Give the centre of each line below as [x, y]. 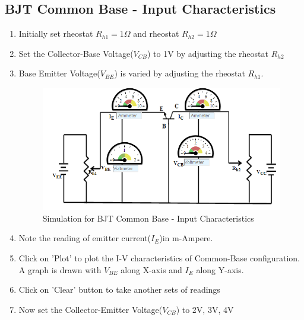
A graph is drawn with [60, 269]
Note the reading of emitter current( [85, 238]
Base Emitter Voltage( [59, 73]
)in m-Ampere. [186, 238]
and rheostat [156, 33]
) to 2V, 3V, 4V [205, 309]
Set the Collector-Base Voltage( [76, 53]
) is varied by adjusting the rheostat [180, 73]
